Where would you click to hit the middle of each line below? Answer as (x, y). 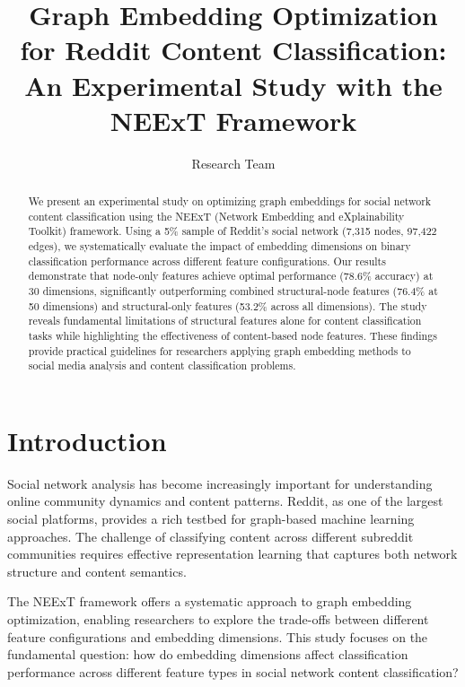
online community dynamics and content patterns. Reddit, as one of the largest (225, 501)
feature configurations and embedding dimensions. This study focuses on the (218, 636)
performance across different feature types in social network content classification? (233, 671)
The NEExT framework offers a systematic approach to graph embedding (210, 601)
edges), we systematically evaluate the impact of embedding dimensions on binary (219, 246)
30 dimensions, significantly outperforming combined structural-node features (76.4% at (233, 291)
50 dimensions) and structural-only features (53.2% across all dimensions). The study (228, 305)
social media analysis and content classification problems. (162, 365)
